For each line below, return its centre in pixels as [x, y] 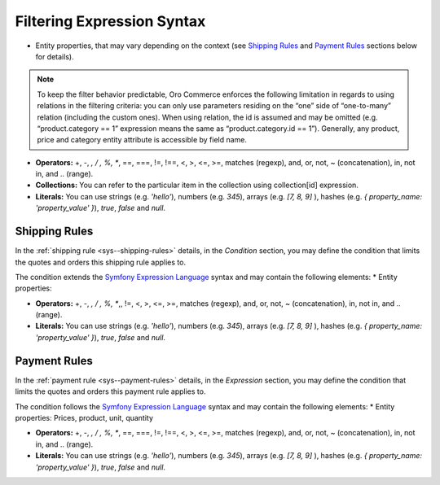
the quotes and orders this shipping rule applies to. [101, 262]
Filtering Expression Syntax [110, 21]
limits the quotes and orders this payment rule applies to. [110, 391]
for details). [55, 56]
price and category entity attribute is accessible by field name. [142, 140]
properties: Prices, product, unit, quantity [84, 417]
